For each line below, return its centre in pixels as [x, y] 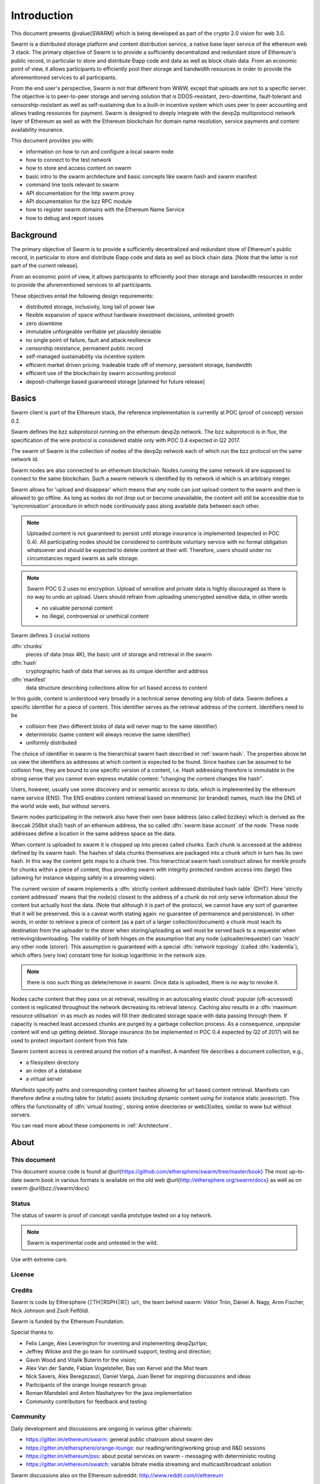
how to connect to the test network [69, 160]
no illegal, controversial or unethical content [95, 616]
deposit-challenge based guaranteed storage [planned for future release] [115, 381]
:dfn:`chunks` [27, 646]
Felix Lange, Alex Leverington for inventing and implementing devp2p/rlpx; [117, 1343]
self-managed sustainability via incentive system [85, 357]
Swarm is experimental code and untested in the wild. [92, 1243]
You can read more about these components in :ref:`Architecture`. [91, 1125]
